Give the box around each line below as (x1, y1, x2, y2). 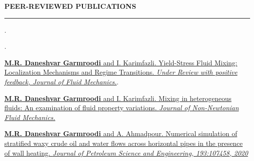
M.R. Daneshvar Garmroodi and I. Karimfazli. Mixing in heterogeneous (4, 93, 232, 103)
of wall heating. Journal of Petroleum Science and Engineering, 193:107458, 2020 (4, 147, 248, 158)
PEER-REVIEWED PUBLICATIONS (4, 1, 137, 11)
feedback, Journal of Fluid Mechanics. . (4, 76, 119, 86)
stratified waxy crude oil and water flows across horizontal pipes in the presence (4, 138, 243, 148)
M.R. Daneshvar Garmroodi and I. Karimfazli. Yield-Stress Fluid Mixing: (4, 57, 237, 67)
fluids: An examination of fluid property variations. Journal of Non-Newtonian (4, 102, 239, 113)
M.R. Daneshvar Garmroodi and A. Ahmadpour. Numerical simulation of (4, 128, 237, 139)
